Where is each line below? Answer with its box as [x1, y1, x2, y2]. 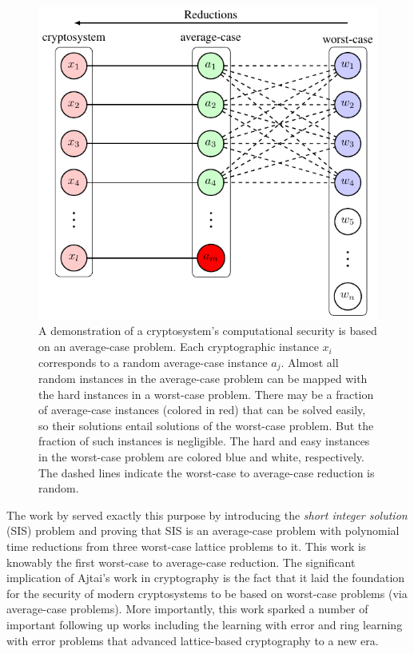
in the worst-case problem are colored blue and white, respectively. [38, 449, 364, 465]
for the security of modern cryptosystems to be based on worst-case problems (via [6, 584, 408, 601]
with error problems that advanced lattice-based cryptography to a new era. [6, 632, 379, 648]
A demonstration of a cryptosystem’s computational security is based [38, 322, 377, 339]
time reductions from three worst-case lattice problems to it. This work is [6, 538, 366, 555]
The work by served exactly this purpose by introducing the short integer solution [6, 506, 408, 523]
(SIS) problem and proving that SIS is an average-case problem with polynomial [6, 522, 400, 539]
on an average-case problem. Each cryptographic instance [38, 338, 319, 355]
